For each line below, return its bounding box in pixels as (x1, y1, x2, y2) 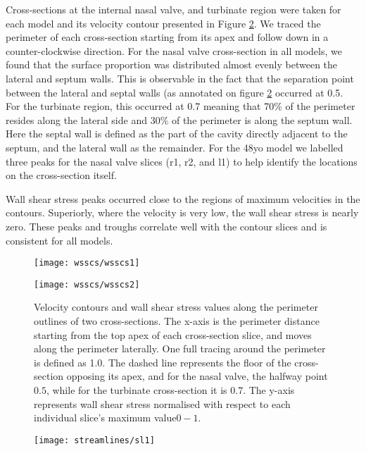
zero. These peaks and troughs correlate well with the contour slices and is (6, 218, 327, 233)
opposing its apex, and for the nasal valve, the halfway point (66, 369, 328, 383)
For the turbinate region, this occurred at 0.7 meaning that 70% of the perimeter (6, 99, 355, 113)
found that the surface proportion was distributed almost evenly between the (6, 57, 338, 72)
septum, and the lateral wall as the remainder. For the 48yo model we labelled (6, 140, 343, 154)
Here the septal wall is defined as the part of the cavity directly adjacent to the (6, 126, 348, 141)
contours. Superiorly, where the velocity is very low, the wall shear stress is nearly (6, 205, 359, 220)
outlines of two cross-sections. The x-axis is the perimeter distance (34, 314, 320, 328)
